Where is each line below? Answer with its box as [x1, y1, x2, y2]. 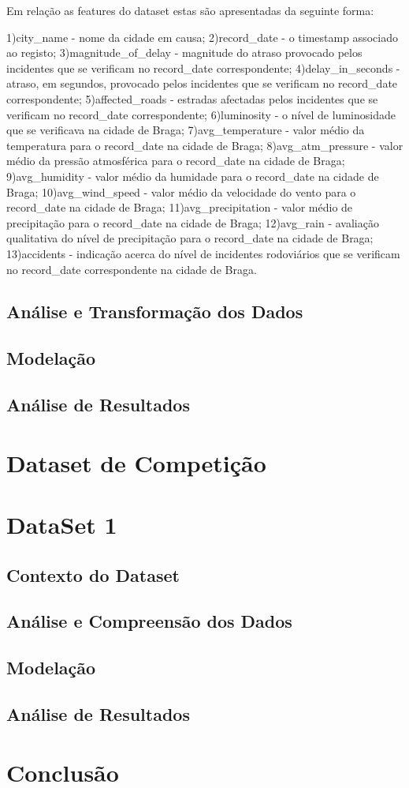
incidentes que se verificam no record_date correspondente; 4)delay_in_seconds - [6, 59, 400, 76]
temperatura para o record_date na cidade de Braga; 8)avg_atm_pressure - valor [6, 137, 403, 153]
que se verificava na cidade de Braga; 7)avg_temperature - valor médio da [6, 122, 365, 138]
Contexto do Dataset [6, 562, 180, 587]
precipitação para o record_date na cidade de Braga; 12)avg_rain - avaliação [6, 214, 379, 231]
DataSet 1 [6, 508, 117, 540]
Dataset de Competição [6, 446, 266, 478]
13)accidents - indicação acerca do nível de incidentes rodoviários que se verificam [6, 245, 400, 261]
